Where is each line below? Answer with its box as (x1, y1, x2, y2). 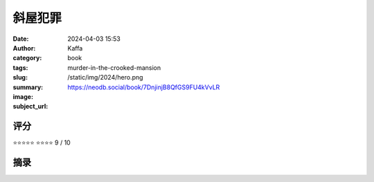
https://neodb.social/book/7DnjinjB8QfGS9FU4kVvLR (67, 83, 220, 91)
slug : (12, 73, 28, 82)
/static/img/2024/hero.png (67, 73, 143, 82)
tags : (12, 63, 28, 72)
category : (12, 54, 42, 62)
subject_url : (12, 102, 48, 111)
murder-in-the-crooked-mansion (67, 63, 161, 72)
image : (12, 92, 34, 100)
